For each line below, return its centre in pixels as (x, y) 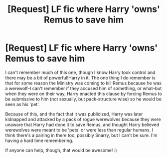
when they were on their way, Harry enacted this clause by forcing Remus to (83, 93)
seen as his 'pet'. (22, 104)
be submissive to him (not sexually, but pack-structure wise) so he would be (83, 99)
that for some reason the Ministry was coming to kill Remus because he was (83, 83)
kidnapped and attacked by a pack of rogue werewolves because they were (83, 119)
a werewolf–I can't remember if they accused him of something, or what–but (83, 88)
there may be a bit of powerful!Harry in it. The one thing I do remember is (80, 77)
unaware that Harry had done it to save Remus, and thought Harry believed (82, 124)
